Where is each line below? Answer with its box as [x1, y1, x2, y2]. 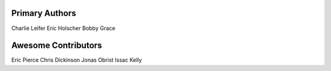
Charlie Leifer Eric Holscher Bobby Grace [11, 24, 116, 32]
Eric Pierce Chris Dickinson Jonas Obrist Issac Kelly [11, 56, 142, 64]
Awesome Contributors [11, 40, 102, 51]
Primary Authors [11, 8, 77, 18]
